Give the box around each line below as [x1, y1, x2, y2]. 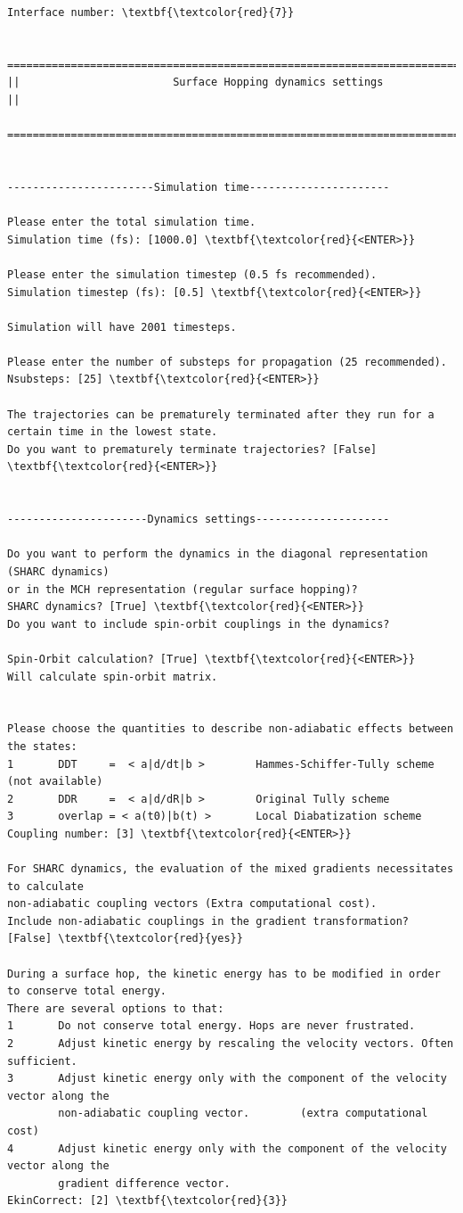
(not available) [7, 775, 103, 788]
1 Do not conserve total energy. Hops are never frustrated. [7, 1019, 416, 1033]
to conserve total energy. [7, 985, 167, 998]
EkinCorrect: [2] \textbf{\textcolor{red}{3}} [7, 1194, 288, 1208]
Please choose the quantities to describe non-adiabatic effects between [7, 722, 454, 736]
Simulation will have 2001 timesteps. [7, 320, 237, 334]
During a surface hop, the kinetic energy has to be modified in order [7, 967, 441, 980]
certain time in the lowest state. [7, 425, 218, 439]
